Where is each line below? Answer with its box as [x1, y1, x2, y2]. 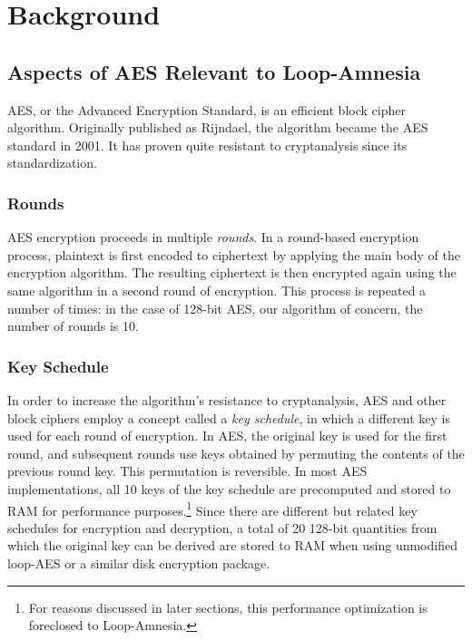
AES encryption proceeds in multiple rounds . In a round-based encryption [7, 228, 419, 247]
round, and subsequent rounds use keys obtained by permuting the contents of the [7, 443, 465, 462]
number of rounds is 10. [7, 316, 139, 335]
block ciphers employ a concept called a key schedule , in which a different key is [7, 408, 451, 427]
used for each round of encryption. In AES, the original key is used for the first [7, 426, 447, 445]
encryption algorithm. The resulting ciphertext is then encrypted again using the [7, 263, 457, 282]
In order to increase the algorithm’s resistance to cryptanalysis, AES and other [7, 390, 447, 409]
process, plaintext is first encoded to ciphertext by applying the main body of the [7, 245, 461, 264]
